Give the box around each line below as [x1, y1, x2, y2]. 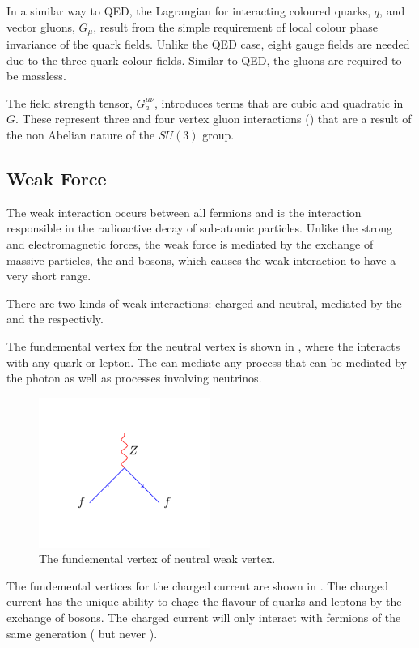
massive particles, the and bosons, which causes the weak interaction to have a [6, 251, 396, 268]
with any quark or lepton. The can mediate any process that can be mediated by [6, 353, 407, 370]
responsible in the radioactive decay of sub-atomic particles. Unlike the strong [6, 220, 392, 237]
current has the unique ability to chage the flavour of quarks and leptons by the [6, 593, 402, 610]
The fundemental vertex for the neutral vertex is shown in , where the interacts [6, 337, 400, 354]
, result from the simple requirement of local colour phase [93, 18, 378, 35]
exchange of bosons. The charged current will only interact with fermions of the [6, 609, 401, 626]
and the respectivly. [6, 310, 104, 327]
